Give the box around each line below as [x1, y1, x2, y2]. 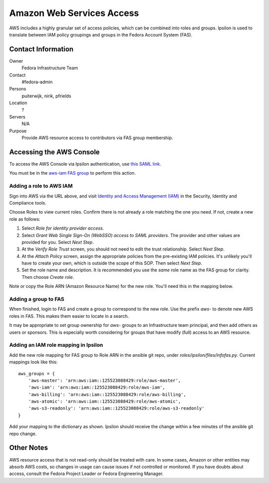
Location [9, 100, 27, 106]
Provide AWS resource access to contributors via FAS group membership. [21, 135, 173, 141]
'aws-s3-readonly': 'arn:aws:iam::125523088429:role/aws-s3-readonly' [28, 406, 205, 411]
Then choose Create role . [21, 274, 74, 280]
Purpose [9, 128, 27, 134]
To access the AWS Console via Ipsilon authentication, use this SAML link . [9, 161, 161, 167]
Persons [9, 86, 26, 92]
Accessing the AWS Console [9, 148, 100, 156]
